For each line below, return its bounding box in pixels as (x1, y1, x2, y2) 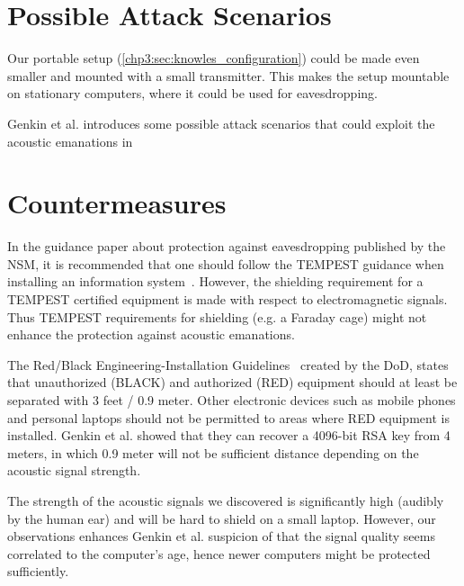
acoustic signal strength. (7, 461, 141, 480)
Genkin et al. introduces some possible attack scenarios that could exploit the (7, 113, 435, 132)
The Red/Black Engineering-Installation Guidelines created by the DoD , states (7, 355, 449, 374)
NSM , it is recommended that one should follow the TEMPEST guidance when (7, 254, 444, 273)
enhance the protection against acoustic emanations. (7, 325, 295, 344)
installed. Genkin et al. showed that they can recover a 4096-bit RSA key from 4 (7, 426, 451, 445)
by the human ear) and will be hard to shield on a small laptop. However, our (7, 509, 436, 527)
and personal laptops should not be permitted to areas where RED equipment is (7, 408, 450, 427)
